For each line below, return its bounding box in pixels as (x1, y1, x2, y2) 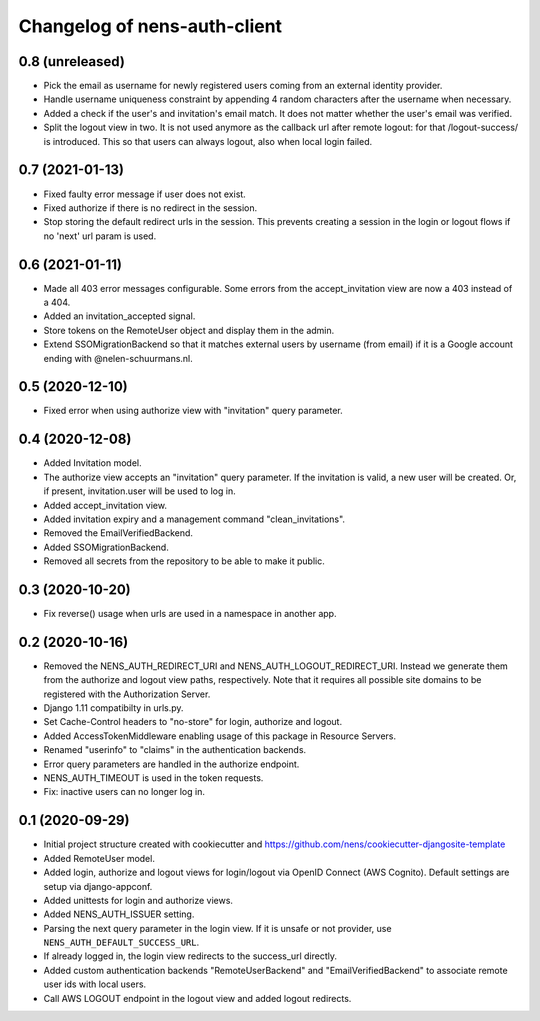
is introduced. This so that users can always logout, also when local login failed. (43, 135, 373, 147)
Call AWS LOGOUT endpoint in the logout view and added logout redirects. (43, 992, 352, 1004)
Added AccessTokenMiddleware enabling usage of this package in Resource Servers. (43, 730, 397, 742)
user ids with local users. (43, 978, 147, 990)
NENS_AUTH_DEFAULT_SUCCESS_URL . (43, 936, 200, 949)
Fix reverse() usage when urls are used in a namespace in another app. (43, 608, 337, 620)
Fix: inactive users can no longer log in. (43, 786, 205, 798)
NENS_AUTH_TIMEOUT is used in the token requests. (43, 772, 264, 784)
